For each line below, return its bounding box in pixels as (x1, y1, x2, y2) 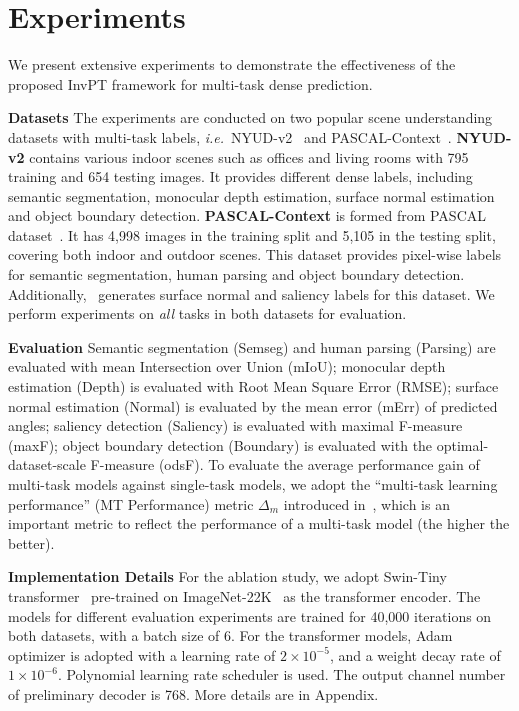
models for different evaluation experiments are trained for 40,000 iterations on (8, 605, 492, 626)
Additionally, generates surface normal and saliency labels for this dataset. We (8, 283, 495, 304)
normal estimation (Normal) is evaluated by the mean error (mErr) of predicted (8, 395, 498, 416)
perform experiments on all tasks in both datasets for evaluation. (8, 303, 407, 324)
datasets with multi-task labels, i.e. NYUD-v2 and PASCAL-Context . (8, 126, 452, 147)
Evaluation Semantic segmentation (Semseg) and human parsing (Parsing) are (8, 336, 496, 357)
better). (8, 532, 55, 553)
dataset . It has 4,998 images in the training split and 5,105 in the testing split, (8, 224, 496, 245)
